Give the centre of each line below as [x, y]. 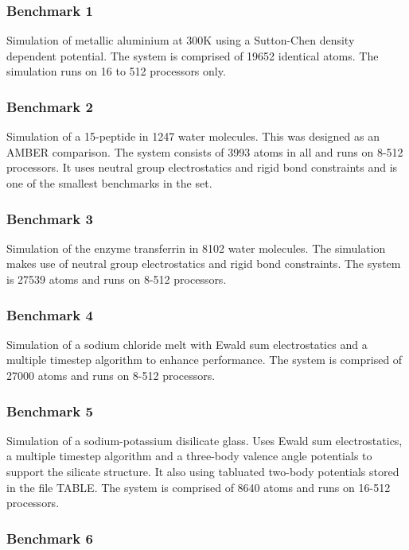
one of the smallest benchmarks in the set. [109, 183]
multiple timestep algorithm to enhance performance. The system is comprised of [204, 360]
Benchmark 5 [50, 411]
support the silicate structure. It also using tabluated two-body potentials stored [203, 471]
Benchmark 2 [50, 106]
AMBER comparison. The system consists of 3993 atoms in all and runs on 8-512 [205, 151]
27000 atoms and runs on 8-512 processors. [111, 375]
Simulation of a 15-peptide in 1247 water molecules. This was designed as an [193, 136]
